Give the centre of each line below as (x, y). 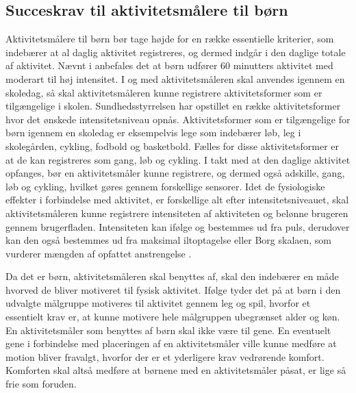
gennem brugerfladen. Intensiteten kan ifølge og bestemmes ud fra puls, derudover (178, 226)
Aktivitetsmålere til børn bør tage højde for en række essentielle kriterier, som (170, 39)
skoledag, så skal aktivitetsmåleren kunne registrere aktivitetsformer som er (164, 92)
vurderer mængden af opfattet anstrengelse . (99, 253)
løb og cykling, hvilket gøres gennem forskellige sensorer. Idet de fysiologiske (165, 186)
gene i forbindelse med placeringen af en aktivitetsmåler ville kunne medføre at (171, 343)
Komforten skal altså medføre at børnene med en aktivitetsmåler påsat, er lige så (176, 370)
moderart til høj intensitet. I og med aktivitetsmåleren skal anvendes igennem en (175, 78)
